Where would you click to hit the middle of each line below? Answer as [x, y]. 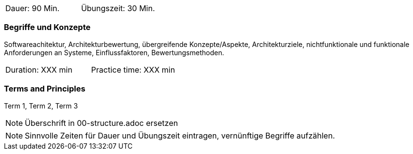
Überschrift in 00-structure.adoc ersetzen [102, 123]
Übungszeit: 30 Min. [118, 8]
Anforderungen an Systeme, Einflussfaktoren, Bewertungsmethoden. [114, 52]
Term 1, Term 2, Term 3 [41, 106]
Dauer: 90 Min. [33, 8]
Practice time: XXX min [133, 69]
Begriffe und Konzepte [47, 27]
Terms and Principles [45, 89]
